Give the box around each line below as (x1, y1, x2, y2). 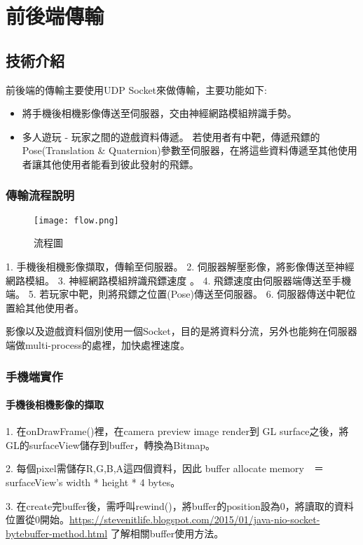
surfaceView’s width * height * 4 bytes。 (6, 475, 181, 489)
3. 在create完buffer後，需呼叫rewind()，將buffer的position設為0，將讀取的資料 (6, 498, 354, 513)
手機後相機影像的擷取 (6, 397, 104, 412)
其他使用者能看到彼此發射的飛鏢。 (41, 156, 199, 171)
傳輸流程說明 (6, 186, 75, 204)
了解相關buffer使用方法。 (110, 525, 224, 540)
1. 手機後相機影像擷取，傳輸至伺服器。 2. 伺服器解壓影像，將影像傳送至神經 (6, 259, 355, 274)
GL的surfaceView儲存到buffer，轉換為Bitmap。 (6, 437, 215, 452)
